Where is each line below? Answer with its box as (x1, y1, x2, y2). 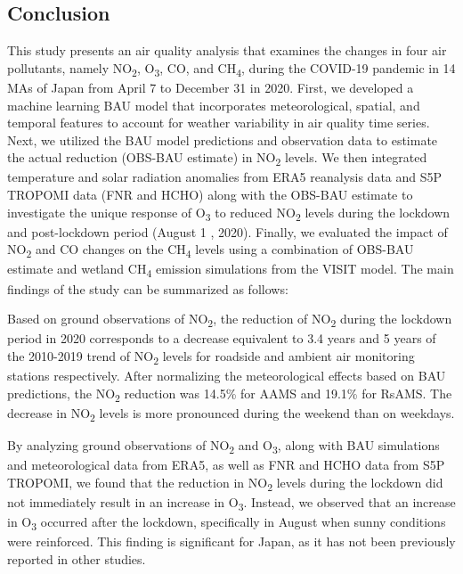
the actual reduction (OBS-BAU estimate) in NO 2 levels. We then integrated (7, 148, 427, 169)
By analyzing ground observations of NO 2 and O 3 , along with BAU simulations (7, 435, 440, 456)
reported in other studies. (7, 549, 146, 568)
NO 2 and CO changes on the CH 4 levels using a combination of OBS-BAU (7, 240, 414, 261)
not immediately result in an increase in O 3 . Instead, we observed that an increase (7, 492, 456, 513)
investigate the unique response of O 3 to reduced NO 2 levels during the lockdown (7, 202, 451, 224)
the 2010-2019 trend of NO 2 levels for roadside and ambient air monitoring (7, 346, 415, 367)
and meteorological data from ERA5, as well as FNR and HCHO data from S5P (7, 455, 445, 473)
